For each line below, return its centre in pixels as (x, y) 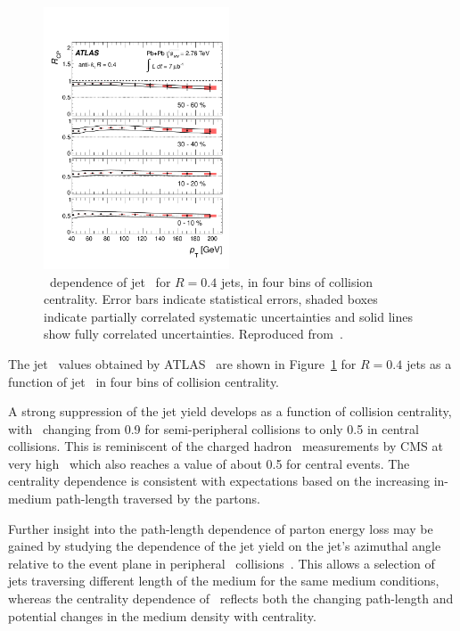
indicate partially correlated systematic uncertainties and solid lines (228, 316)
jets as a (429, 363)
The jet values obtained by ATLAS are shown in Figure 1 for (182, 363)
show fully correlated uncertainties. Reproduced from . (193, 334)
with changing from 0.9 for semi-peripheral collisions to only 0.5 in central (214, 428)
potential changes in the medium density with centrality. (162, 615)
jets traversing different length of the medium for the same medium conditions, (224, 581)
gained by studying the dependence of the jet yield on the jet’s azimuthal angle (225, 546)
